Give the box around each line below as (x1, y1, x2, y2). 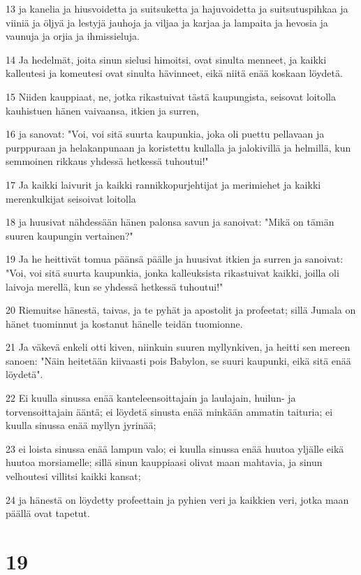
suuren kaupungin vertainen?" (6, 228, 133, 242)
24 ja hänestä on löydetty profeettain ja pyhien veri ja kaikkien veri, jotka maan (6, 492, 349, 507)
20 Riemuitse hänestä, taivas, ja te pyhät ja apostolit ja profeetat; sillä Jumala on (6, 303, 356, 317)
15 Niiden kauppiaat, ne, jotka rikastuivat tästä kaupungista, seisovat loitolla (6, 89, 336, 103)
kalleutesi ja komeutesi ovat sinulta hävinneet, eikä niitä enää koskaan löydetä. (6, 66, 343, 80)
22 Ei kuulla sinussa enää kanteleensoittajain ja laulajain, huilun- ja (6, 391, 296, 405)
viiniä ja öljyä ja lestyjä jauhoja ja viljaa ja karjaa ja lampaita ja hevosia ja (6, 15, 328, 29)
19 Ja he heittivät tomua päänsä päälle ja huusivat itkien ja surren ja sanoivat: (6, 252, 344, 266)
